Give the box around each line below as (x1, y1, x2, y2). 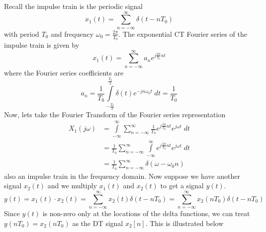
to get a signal (160, 180, 204, 191)
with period (4, 28, 39, 39)
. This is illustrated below (145, 218, 224, 228)
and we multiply (47, 180, 97, 191)
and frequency (51, 28, 94, 39)
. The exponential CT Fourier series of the (118, 28, 247, 39)
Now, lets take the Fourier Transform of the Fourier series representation (4, 109, 226, 119)
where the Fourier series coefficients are (4, 67, 124, 77)
